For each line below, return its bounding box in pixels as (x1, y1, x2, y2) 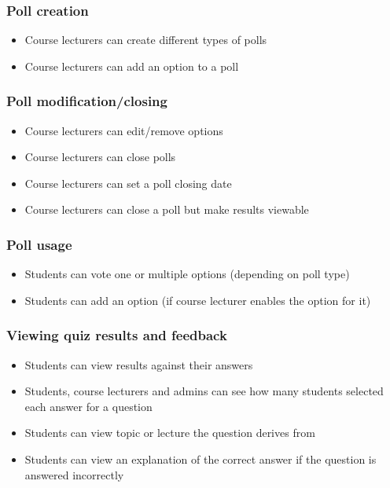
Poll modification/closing (6, 91, 167, 111)
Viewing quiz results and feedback (6, 325, 227, 345)
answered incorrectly (24, 466, 124, 482)
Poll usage (6, 234, 72, 254)
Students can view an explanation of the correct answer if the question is (24, 451, 377, 467)
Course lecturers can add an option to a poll (24, 57, 239, 74)
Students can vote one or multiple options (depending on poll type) (24, 266, 350, 282)
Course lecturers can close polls (24, 149, 176, 165)
